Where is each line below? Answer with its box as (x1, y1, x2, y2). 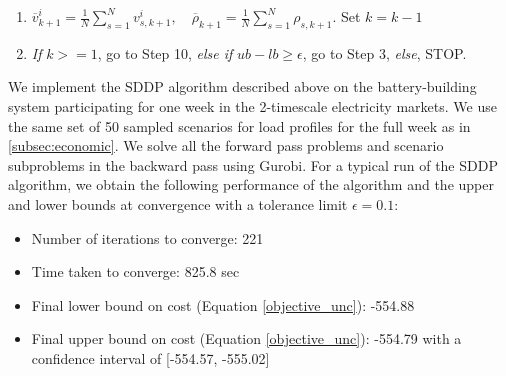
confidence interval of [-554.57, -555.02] (31, 347, 270, 368)
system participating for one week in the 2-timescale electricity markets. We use (8, 95, 497, 116)
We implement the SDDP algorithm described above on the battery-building (8, 76, 477, 97)
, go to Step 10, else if (97, 42, 233, 63)
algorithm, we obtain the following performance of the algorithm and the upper (8, 174, 494, 195)
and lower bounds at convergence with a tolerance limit (8, 193, 348, 214)
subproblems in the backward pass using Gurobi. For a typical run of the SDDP (8, 154, 498, 175)
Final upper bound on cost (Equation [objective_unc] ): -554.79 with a (31, 328, 462, 349)
